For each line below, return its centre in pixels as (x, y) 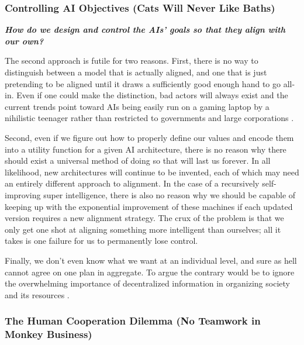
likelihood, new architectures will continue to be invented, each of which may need (152, 172)
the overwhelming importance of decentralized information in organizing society (147, 283)
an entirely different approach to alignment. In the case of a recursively (132, 183)
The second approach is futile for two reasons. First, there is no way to (132, 61)
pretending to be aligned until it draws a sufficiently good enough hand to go (143, 83)
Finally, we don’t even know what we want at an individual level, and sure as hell (151, 260)
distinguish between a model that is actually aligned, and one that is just (136, 72)
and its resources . (37, 294)
